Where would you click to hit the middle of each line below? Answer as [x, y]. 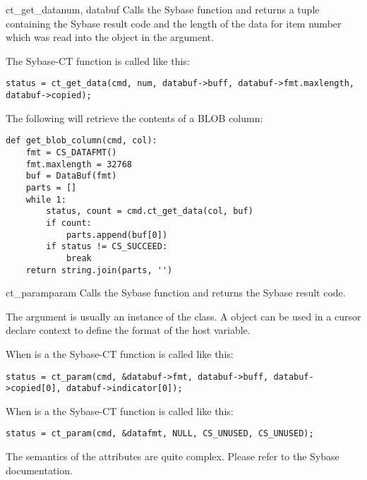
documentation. [39, 470]
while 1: [46, 199]
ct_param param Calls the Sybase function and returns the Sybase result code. [176, 293]
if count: [69, 223]
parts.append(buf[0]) [117, 235]
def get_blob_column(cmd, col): [82, 141]
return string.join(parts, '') [99, 270]
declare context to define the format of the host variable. [128, 330]
